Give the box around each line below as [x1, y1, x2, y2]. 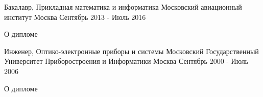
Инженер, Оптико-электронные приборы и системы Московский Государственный [4, 45, 259, 56]
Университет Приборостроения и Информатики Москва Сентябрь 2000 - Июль [4, 56, 249, 66]
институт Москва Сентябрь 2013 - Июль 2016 [4, 11, 146, 22]
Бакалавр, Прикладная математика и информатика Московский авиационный [4, 2, 242, 12]
